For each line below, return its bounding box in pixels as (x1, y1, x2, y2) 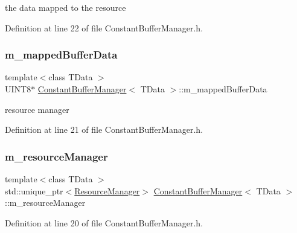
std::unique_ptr (5, 184, 63, 197)
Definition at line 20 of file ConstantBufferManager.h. (5, 216, 203, 229)
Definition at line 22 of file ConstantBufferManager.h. (5, 21, 203, 34)
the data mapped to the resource (5, 1, 126, 13)
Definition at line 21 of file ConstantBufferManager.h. (5, 123, 203, 136)
